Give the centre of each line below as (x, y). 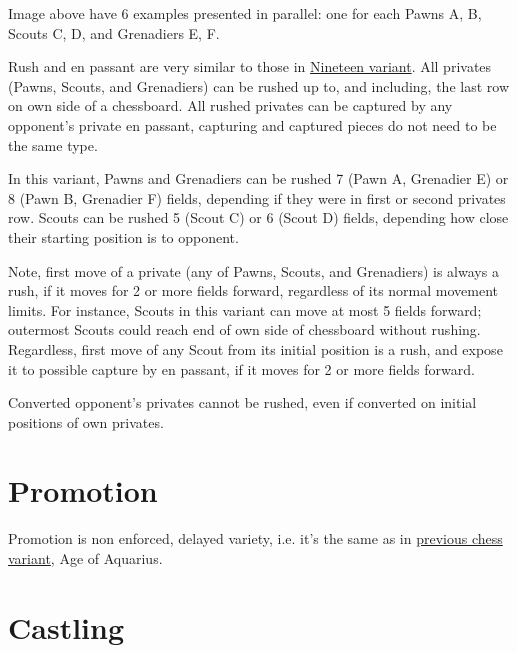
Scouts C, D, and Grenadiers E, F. (114, 32)
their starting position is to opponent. (123, 236)
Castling (66, 626)
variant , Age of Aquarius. (85, 558)
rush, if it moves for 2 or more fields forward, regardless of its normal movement (253, 290)
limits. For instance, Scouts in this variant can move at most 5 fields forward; (245, 309)
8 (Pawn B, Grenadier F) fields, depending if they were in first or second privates (257, 197)
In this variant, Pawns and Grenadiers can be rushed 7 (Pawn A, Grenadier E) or (258, 178)
